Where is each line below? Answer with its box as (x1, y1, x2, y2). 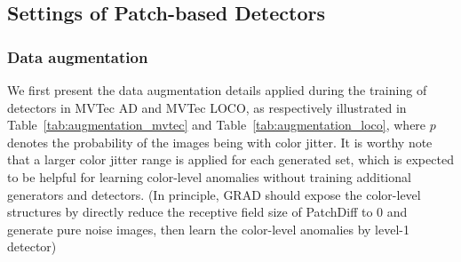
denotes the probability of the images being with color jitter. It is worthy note (7, 132, 433, 151)
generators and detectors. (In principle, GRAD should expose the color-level (7, 185, 421, 203)
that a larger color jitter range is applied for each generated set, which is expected (7, 150, 454, 169)
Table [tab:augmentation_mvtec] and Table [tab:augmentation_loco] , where (7, 115, 426, 134)
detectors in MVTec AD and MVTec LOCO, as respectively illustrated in (7, 98, 407, 116)
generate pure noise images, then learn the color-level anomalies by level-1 (7, 219, 409, 238)
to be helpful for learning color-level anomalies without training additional (7, 167, 411, 186)
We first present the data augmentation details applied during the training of (7, 81, 427, 99)
